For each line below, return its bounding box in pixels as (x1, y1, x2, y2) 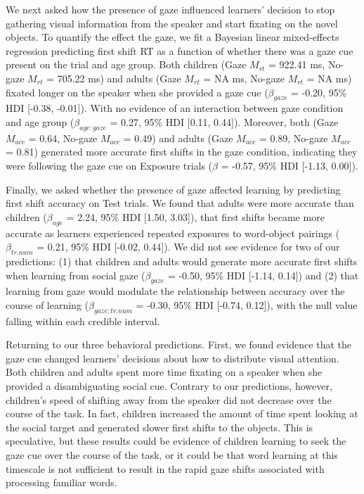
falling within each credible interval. (6, 313, 160, 328)
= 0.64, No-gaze (28, 130, 98, 145)
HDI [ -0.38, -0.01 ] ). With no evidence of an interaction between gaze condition (6, 101, 344, 115)
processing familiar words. (6, 475, 117, 490)
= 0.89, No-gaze (259, 130, 328, 145)
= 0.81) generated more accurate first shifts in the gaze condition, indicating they (6, 144, 358, 159)
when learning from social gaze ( (6, 267, 145, 282)
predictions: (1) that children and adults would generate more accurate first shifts (6, 253, 358, 268)
